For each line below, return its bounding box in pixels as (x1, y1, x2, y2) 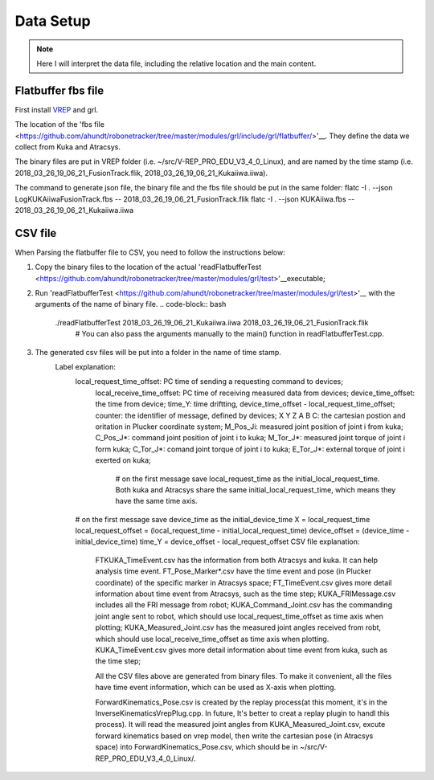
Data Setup (14, 12, 92, 30)
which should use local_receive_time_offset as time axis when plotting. (95, 634, 330, 643)
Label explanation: (55, 362, 116, 371)
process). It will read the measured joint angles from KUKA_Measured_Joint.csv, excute (95, 720, 386, 729)
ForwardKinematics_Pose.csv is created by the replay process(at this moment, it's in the (95, 697, 387, 707)
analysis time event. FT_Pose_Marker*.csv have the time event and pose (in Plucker (95, 566, 371, 576)
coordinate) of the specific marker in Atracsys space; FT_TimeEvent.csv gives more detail (95, 578, 392, 587)
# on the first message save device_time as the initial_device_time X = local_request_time (75, 514, 371, 524)
